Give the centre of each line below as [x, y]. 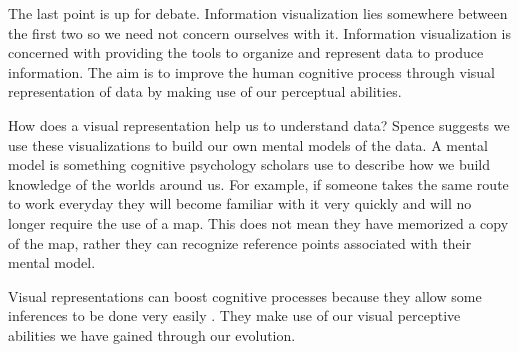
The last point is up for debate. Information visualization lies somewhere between [258, 13]
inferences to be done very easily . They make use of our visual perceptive [234, 315]
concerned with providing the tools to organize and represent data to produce [246, 52]
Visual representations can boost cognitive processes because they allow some [245, 295]
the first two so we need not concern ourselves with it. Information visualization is [260, 32]
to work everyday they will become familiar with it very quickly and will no [240, 203]
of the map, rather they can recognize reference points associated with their [240, 242]
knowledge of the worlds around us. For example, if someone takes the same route [258, 183]
